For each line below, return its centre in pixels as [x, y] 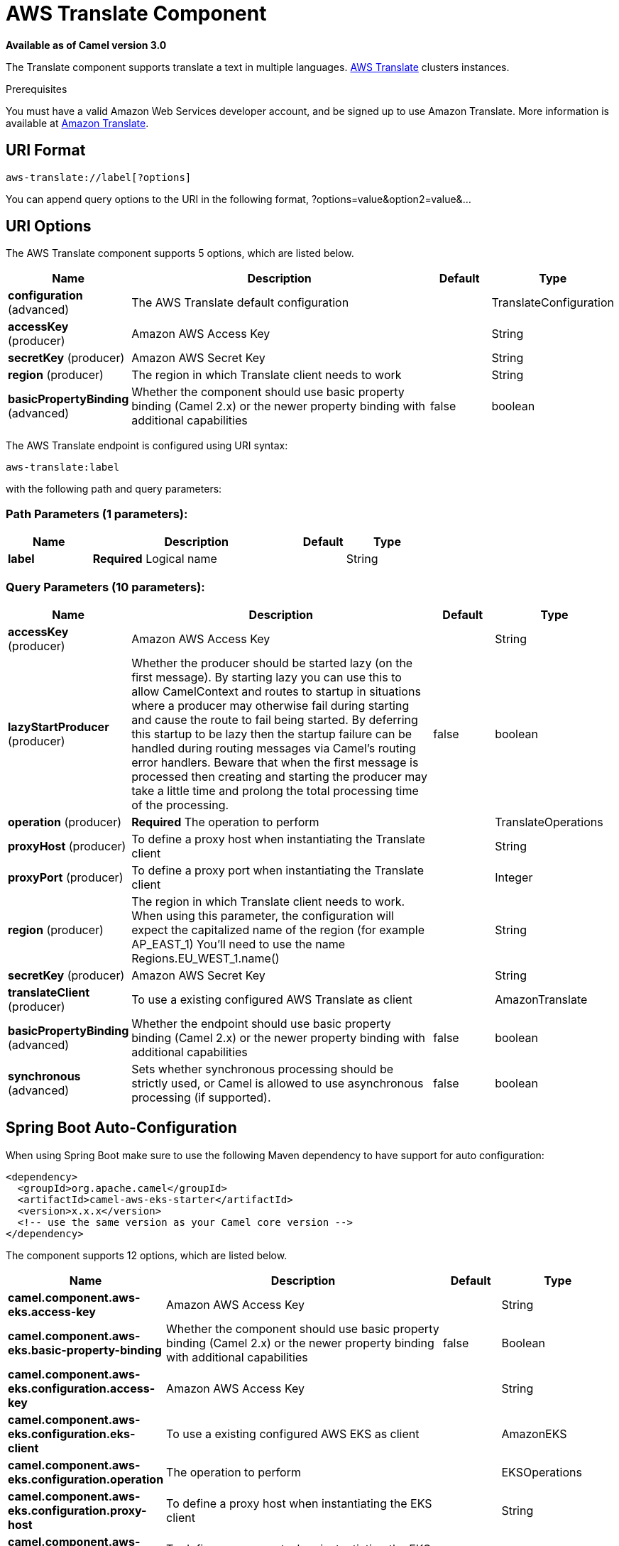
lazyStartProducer [59, 727]
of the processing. [180, 805]
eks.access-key [52, 1311]
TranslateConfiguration [553, 303]
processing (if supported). [201, 1097]
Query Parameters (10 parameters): [105, 587]
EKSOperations [542, 1472]
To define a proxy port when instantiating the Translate [278, 870]
